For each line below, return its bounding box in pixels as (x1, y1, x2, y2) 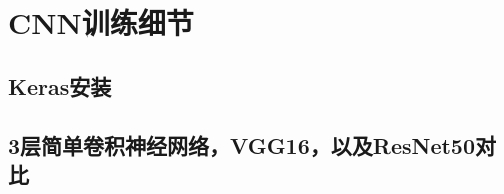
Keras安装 (8, 70, 112, 101)
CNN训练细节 (8, 2, 194, 43)
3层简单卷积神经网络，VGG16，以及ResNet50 (8, 129, 475, 160)
